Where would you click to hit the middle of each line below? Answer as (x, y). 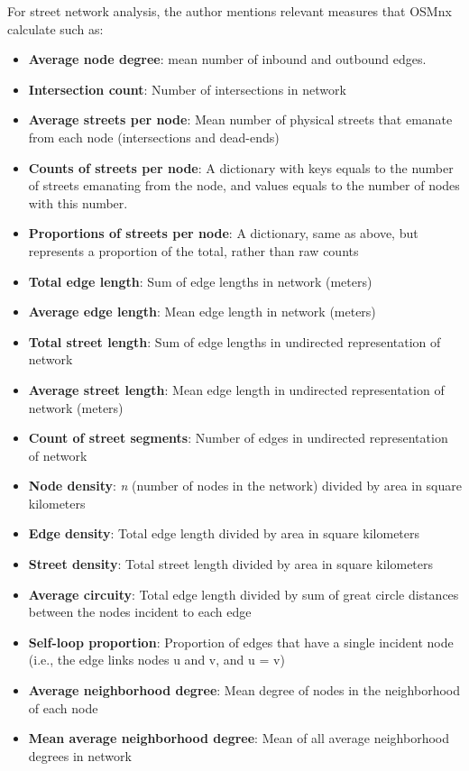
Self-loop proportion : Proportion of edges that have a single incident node (241, 642)
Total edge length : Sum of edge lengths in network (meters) (200, 281)
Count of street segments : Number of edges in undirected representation (238, 438)
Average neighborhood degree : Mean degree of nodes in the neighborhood (244, 690)
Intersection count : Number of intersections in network (187, 89)
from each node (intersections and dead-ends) (154, 137)
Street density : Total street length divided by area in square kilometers (231, 564)
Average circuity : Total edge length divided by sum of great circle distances (244, 594)
